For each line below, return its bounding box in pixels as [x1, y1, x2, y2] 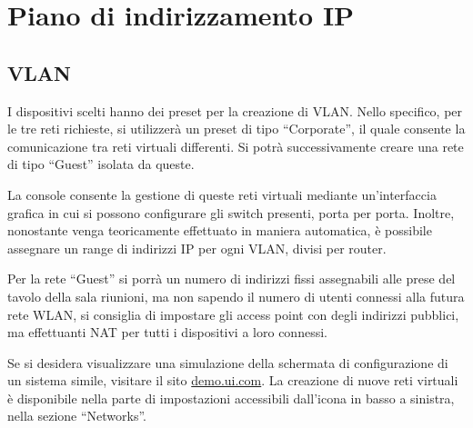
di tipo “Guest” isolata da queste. [7, 154, 195, 174]
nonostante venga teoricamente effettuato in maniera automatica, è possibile [7, 221, 432, 240]
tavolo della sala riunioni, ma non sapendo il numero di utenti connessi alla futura [7, 286, 465, 305]
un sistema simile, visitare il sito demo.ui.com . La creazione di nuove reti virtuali [7, 371, 458, 390]
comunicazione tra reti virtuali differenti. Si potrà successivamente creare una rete [7, 136, 464, 155]
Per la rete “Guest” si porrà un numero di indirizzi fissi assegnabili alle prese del [7, 269, 456, 288]
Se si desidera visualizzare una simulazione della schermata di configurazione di [7, 353, 448, 372]
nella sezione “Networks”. [7, 406, 146, 425]
